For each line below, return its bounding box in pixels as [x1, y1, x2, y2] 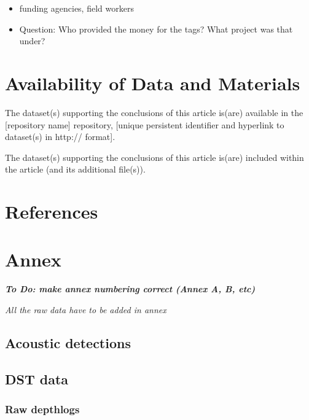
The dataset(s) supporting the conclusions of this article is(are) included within [5, 150, 304, 163]
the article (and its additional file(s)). [5, 163, 146, 176]
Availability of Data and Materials [5, 70, 300, 95]
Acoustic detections [5, 333, 131, 352]
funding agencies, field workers [19, 2, 134, 14]
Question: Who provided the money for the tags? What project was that [19, 22, 293, 35]
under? [19, 34, 45, 47]
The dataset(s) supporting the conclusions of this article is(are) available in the [5, 106, 303, 119]
